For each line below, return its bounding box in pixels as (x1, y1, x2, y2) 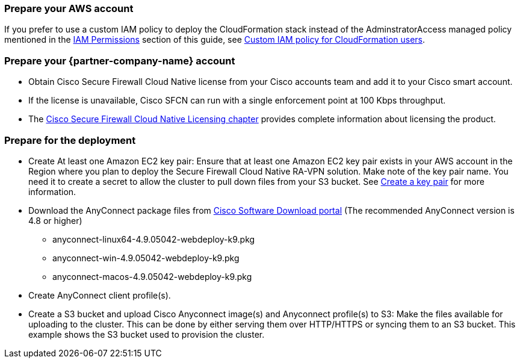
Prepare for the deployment (4, 134, 136, 146)
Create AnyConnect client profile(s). (28, 290, 171, 300)
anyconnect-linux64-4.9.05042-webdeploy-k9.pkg (52, 234, 255, 244)
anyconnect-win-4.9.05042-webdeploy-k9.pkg (52, 252, 240, 263)
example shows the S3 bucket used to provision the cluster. (28, 329, 265, 340)
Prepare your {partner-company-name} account (4, 54, 235, 67)
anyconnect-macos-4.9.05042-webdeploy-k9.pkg (52, 271, 252, 282)
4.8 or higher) (28, 215, 82, 226)
